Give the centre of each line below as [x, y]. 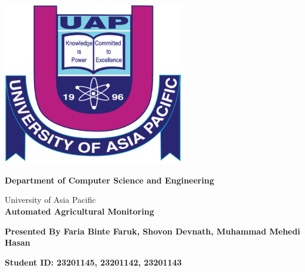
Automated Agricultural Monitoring [79, 211]
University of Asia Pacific [50, 200]
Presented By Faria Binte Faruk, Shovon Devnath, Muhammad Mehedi [152, 231]
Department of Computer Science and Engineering [109, 180]
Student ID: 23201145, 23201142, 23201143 [93, 262]
